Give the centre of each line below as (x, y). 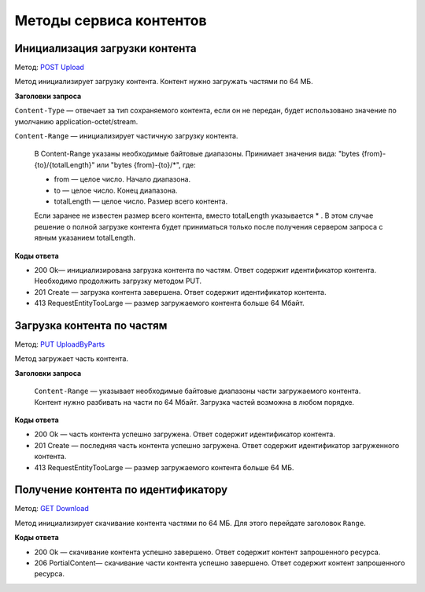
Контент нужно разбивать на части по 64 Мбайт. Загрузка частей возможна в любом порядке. (194, 402)
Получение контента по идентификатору (121, 490)
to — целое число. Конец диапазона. (116, 190)
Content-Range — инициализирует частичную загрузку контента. (126, 136)
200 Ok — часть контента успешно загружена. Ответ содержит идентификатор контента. (185, 434)
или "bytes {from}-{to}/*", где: (146, 164)
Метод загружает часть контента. (72, 359)
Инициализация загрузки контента (105, 48)
